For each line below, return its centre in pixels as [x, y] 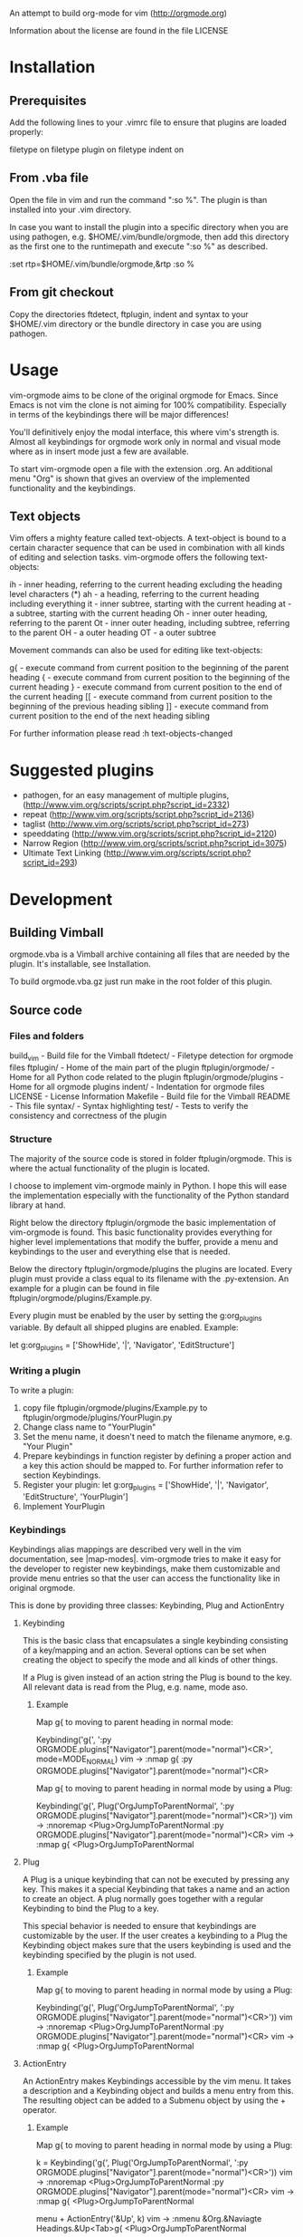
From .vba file [49, 178]
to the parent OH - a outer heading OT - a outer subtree [113, 632]
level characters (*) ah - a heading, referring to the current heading [134, 594]
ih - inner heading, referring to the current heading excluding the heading [146, 584]
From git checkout [62, 292]
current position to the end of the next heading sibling [109, 716]
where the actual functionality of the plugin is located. [110, 1169]
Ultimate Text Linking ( [64, 853]
